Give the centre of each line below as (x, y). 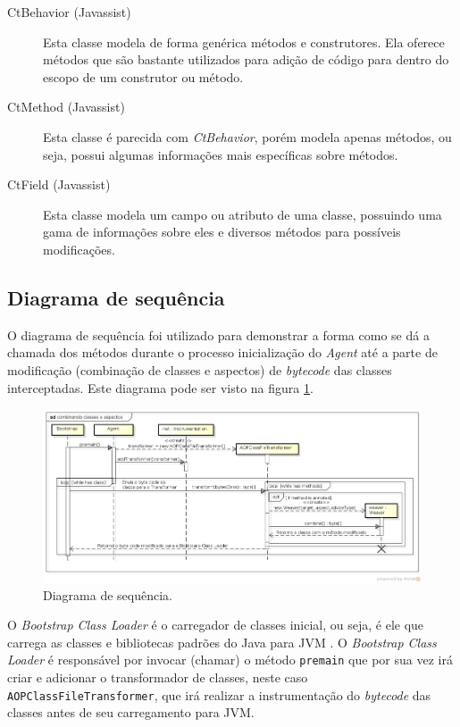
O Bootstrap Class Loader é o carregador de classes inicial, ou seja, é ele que (216, 625)
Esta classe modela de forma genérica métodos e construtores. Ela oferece (244, 42)
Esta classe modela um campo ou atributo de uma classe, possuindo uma (243, 214)
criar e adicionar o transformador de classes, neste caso (158, 677)
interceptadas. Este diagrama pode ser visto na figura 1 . (160, 387)
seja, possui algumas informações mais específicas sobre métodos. (221, 154)
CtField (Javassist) (59, 184)
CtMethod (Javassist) (66, 107)
